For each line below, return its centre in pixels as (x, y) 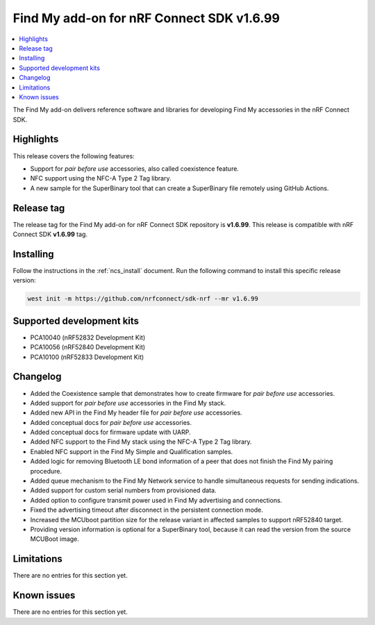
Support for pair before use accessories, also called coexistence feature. (135, 168)
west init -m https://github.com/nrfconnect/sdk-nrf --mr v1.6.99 (143, 299)
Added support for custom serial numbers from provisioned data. (123, 490)
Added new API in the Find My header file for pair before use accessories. (136, 412)
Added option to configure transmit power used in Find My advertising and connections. (156, 500)
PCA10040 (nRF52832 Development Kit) (88, 337)
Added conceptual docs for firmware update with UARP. (110, 432)
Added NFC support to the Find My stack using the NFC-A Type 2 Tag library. (141, 442)
